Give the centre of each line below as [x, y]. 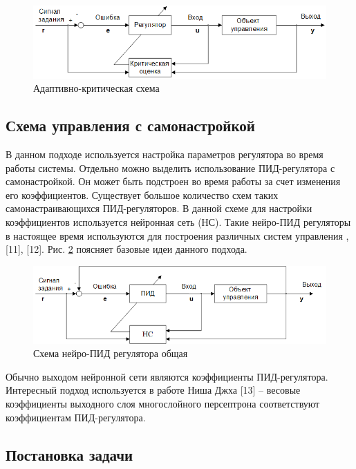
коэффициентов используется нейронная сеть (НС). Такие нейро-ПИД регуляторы [178, 222]
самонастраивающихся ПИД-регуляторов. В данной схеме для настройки [159, 208]
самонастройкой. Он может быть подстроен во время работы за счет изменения [173, 181]
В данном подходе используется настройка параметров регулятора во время [165, 154]
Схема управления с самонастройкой [130, 125]
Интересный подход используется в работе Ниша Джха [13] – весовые [153, 390]
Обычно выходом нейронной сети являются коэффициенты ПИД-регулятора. [167, 376]
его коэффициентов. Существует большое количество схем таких [142, 194]
